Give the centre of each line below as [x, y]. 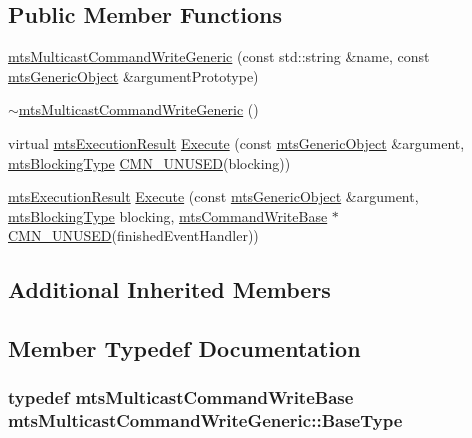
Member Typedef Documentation [184, 348]
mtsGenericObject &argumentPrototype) [133, 75]
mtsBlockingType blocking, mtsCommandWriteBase [168, 215]
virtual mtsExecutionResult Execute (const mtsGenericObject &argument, [236, 142]
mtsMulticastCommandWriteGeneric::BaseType [205, 420]
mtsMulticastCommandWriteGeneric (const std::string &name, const [219, 56]
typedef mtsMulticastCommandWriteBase [181, 397]
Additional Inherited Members [169, 289]
